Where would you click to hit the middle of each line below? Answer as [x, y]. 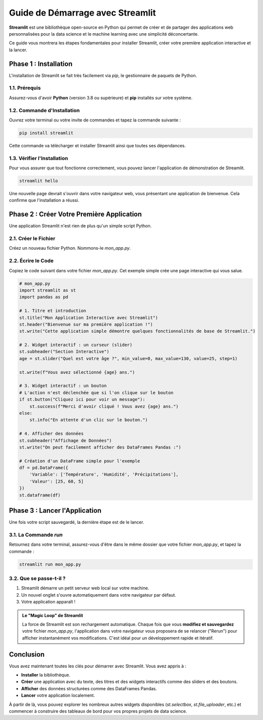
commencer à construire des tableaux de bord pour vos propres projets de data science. [98, 711]
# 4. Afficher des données [51, 434]
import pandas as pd [44, 297]
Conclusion [27, 654]
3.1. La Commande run [36, 535]
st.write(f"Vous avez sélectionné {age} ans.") [77, 372]
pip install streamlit [46, 133]
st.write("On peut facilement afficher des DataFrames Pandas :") [100, 447]
